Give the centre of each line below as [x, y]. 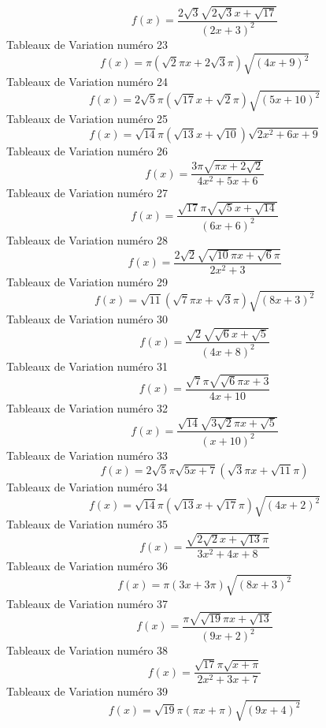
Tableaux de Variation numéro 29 [87, 282]
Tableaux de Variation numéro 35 [87, 524]
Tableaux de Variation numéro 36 [87, 566]
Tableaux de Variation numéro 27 [87, 193]
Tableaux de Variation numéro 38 [87, 650]
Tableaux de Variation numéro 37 [87, 603]
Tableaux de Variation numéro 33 [87, 455]
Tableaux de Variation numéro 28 [87, 239]
